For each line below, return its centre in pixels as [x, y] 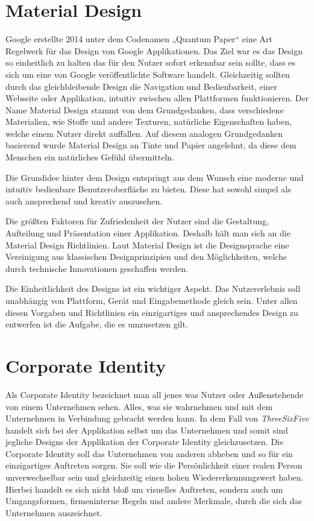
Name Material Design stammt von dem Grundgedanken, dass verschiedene [145, 109]
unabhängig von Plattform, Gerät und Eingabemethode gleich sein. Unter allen [152, 300]
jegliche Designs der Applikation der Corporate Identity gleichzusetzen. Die [145, 442]
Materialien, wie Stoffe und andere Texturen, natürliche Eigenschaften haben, [149, 122]
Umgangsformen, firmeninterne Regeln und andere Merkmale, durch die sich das [154, 501]
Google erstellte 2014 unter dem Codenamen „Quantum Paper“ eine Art [139, 39]
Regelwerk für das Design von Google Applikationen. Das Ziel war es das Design [154, 50]
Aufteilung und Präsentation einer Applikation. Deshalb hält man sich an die [148, 233]
